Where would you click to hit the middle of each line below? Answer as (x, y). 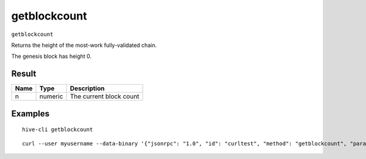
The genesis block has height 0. (51, 56)
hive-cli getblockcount (58, 130)
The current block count (105, 96)
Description (87, 88)
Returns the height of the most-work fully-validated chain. (84, 45)
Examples (30, 114)
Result (24, 74)
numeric (51, 96)
